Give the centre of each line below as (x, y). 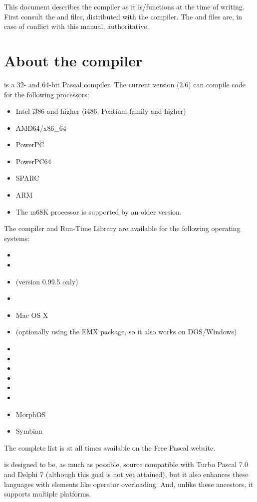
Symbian (29, 431)
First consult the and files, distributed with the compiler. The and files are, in (123, 16)
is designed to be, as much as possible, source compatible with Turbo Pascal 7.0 (126, 464)
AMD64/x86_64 (41, 127)
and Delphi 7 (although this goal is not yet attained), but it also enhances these (126, 474)
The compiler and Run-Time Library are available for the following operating (122, 228)
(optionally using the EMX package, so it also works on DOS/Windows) (126, 332)
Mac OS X (32, 315)
